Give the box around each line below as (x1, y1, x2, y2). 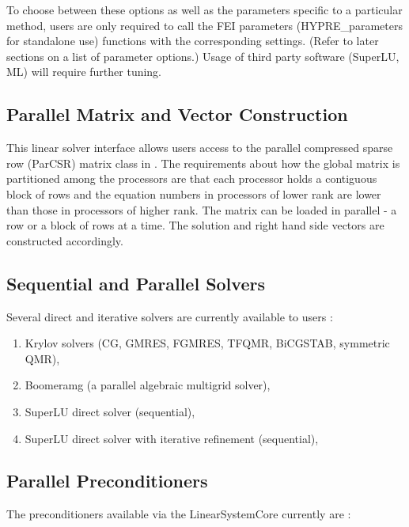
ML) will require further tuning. (6, 63, 162, 80)
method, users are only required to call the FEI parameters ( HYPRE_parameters (6, 17, 403, 33)
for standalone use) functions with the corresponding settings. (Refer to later (6, 32, 379, 49)
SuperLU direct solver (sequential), (25, 403, 195, 419)
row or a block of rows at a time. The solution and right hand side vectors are (6, 217, 384, 233)
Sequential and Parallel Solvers (6, 271, 265, 295)
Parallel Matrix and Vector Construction (6, 102, 348, 127)
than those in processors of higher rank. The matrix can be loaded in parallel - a (6, 201, 397, 218)
